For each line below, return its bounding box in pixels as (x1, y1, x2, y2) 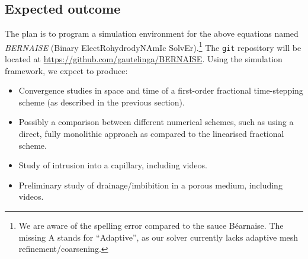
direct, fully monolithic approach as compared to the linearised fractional (18, 127, 284, 140)
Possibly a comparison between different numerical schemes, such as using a (18, 116, 294, 128)
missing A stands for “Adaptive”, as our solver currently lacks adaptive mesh (18, 231, 299, 243)
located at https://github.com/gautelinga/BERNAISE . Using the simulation (5, 53, 283, 65)
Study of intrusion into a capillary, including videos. (18, 159, 207, 171)
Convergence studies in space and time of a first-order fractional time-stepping (18, 84, 303, 97)
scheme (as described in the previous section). (18, 95, 185, 108)
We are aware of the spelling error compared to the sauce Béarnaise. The (18, 219, 284, 232)
